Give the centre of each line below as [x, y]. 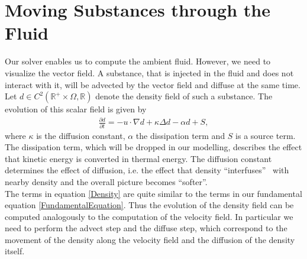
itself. [15, 251]
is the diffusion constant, [81, 135]
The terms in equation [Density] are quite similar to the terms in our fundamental [153, 193]
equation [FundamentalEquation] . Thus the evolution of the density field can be [149, 205]
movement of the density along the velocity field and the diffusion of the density [150, 239]
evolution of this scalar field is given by [76, 109]
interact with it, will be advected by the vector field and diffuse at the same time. [153, 84]
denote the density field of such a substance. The [184, 96]
